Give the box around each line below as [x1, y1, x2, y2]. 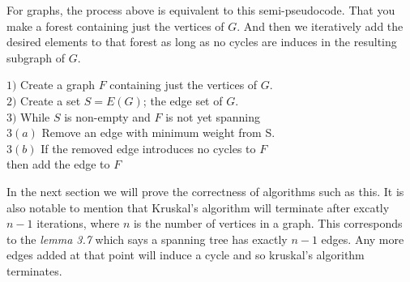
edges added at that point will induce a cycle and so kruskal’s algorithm [6, 246, 365, 263]
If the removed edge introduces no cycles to [41, 139, 256, 156]
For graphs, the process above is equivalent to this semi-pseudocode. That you [6, 2, 395, 18]
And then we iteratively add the [243, 17, 404, 34]
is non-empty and [64, 108, 151, 125]
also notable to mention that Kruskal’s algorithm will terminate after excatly [6, 199, 390, 216]
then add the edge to [6, 156, 110, 173]
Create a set [20, 92, 81, 109]
